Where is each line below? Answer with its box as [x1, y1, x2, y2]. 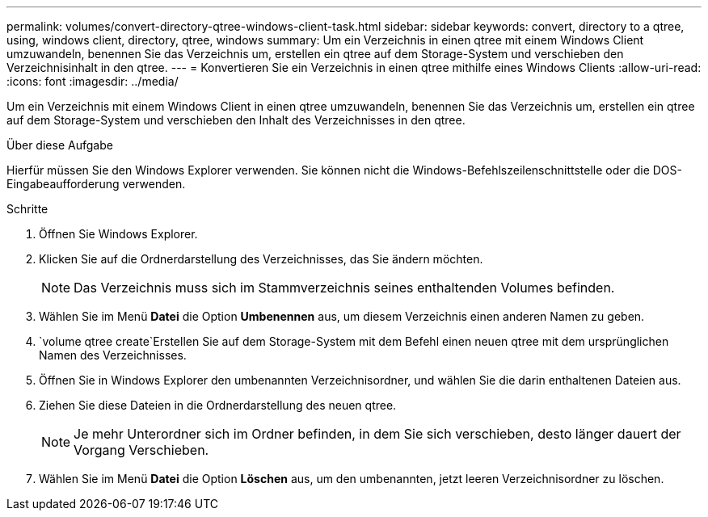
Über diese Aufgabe [6, 138, 113, 152]
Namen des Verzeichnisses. [39, 348, 187, 362]
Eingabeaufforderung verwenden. [6, 177, 186, 191]
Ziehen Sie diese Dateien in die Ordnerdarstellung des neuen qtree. [39, 398, 397, 412]
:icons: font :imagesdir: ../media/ [6, 74, 179, 88]
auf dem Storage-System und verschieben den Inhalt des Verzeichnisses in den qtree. [6, 113, 466, 127]
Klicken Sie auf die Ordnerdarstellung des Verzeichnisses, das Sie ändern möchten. [39, 252, 483, 266]
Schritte [6, 202, 48, 216]
